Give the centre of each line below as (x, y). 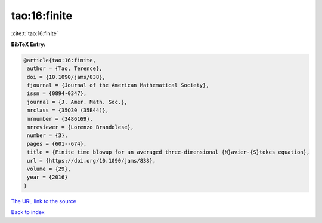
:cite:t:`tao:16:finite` (35, 33)
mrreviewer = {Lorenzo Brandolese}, (80, 127)
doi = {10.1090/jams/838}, (66, 77)
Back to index (28, 212)
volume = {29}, (49, 169)
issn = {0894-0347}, (57, 94)
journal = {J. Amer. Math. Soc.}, (77, 102)
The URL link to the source (44, 201)
